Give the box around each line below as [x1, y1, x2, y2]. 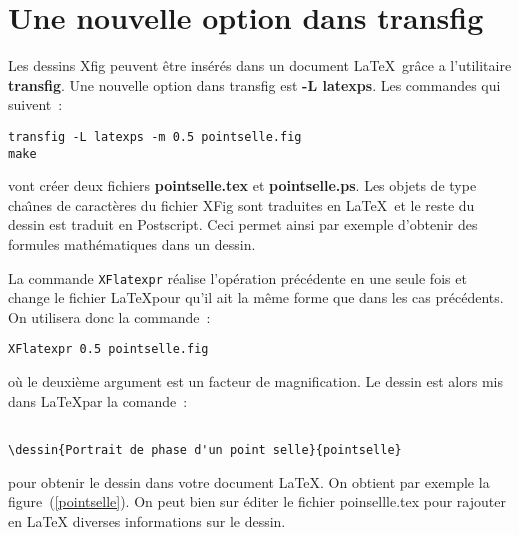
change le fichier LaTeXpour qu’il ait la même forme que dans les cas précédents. [8, 287, 504, 308]
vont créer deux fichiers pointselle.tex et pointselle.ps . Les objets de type [8, 175, 477, 196]
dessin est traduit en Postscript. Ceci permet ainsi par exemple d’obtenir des [8, 214, 478, 235]
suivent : [8, 94, 63, 115]
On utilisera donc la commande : [8, 306, 211, 327]
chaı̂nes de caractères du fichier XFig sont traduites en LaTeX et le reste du [8, 194, 475, 215]
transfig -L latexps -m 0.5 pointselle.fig [8, 129, 302, 144]
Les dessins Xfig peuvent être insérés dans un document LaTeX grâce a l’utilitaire [8, 55, 512, 76]
